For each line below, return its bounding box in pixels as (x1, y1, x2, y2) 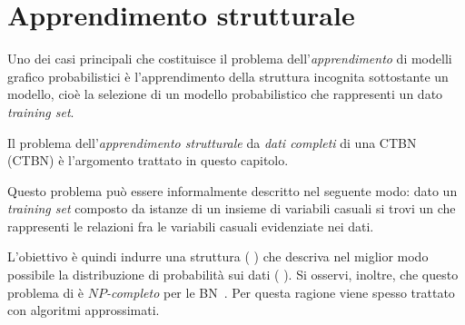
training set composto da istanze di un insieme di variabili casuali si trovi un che (7, 199, 456, 218)
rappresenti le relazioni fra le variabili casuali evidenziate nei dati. (7, 216, 374, 235)
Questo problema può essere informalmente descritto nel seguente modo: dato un (7, 181, 458, 200)
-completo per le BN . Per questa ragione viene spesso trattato (105, 282, 455, 301)
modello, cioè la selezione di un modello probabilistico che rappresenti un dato (7, 84, 443, 103)
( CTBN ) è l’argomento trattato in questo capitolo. (7, 151, 289, 170)
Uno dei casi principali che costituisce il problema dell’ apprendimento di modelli (7, 49, 452, 68)
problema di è (7, 282, 84, 301)
